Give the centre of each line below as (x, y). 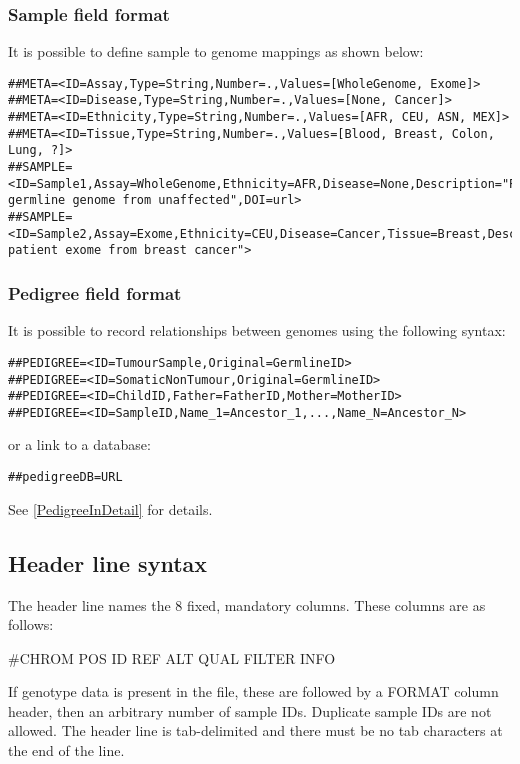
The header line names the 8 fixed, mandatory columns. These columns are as (247, 604)
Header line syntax (108, 562)
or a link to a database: (79, 444)
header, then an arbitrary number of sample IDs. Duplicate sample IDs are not (250, 710)
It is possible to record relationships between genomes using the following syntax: (257, 330)
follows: (31, 624)
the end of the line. (66, 750)
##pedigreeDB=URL (65, 477)
